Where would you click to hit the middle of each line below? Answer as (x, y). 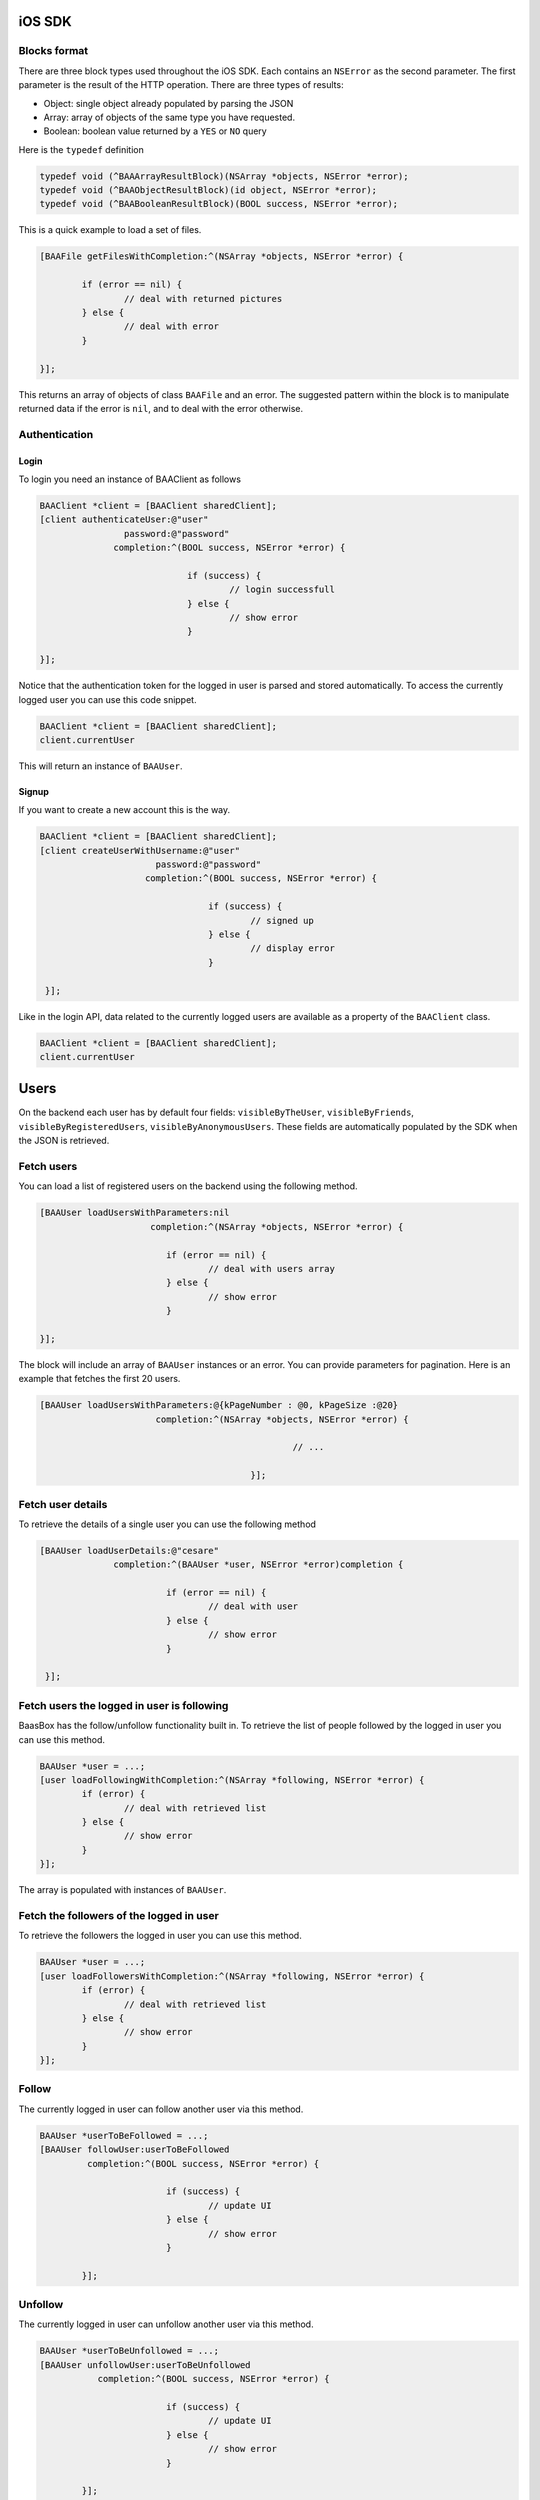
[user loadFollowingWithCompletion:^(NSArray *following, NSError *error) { (232, 1779)
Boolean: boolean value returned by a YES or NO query (155, 131)
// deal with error (171, 326)
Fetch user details (63, 1504)
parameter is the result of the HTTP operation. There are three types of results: (181, 85)
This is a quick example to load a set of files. (110, 230)
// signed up (282, 920)
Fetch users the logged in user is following (123, 1705)
